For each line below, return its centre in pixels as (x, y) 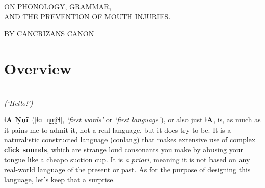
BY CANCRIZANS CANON (49, 33)
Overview (38, 68)
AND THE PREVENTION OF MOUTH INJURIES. (87, 16)
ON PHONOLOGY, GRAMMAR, (58, 6)
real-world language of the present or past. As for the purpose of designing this (127, 169)
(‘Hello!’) (19, 102)
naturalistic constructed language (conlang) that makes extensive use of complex (130, 139)
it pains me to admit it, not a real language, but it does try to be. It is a (118, 129)
